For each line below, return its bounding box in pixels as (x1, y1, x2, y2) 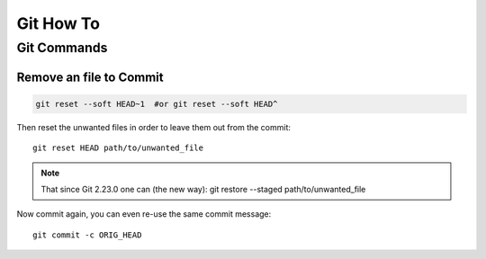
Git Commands (16, 40, 108, 56)
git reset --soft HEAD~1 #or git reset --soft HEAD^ (35, 99, 278, 109)
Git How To (16, 13, 101, 33)
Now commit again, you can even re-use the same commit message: (16, 209, 272, 219)
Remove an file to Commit (16, 69, 164, 85)
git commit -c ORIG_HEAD (32, 229, 142, 240)
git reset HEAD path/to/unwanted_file (32, 143, 204, 153)
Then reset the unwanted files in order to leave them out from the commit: (16, 121, 292, 132)
